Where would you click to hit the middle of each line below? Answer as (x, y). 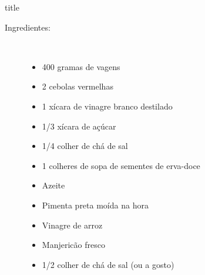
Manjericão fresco (73, 245)
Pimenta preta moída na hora (95, 205)
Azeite (53, 185)
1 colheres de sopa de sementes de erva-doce (121, 165)
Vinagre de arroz (72, 225)
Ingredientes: (28, 27)
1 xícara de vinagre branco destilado (107, 106)
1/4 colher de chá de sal (85, 146)
